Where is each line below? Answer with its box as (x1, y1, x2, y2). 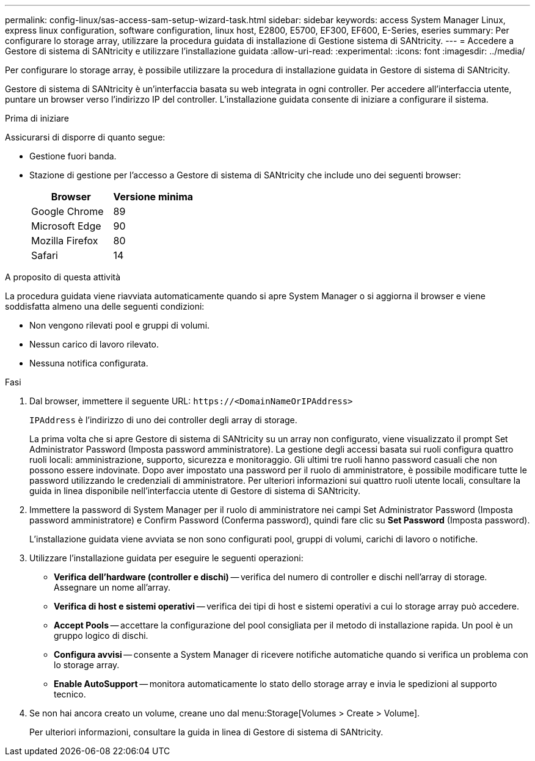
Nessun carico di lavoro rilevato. (29, 339, 159, 349)
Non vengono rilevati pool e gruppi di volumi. (29, 320, 210, 330)
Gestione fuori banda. (29, 151, 117, 161)
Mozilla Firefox (31, 235, 98, 247)
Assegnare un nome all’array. (54, 582, 171, 592)
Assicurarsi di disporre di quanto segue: (5, 132, 166, 142)
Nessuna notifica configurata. (29, 358, 148, 368)
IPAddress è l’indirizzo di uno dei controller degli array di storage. (29, 415, 297, 425)
